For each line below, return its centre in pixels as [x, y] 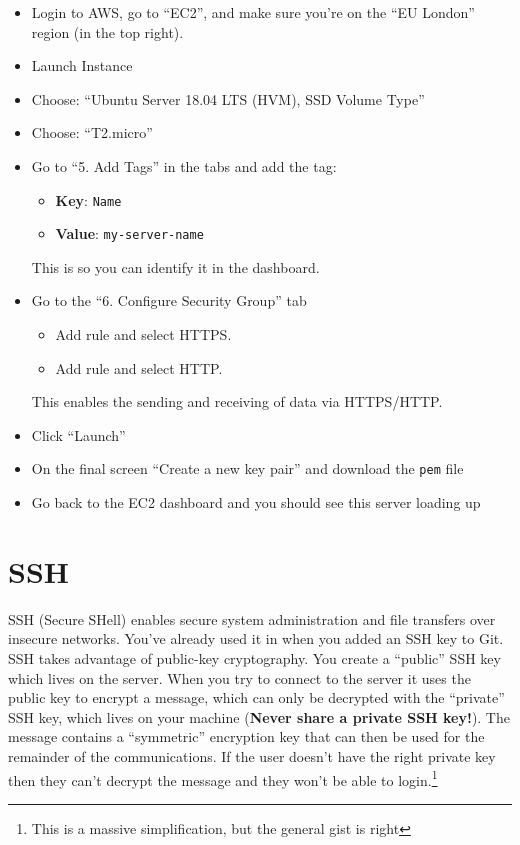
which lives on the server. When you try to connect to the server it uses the [239, 677]
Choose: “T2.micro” [92, 132]
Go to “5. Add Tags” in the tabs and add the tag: [184, 165]
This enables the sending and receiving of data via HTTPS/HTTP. [237, 401]
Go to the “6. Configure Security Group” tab [169, 300]
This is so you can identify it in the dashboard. [175, 266]
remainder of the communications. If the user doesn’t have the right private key [252, 755]
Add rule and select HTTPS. [143, 334]
